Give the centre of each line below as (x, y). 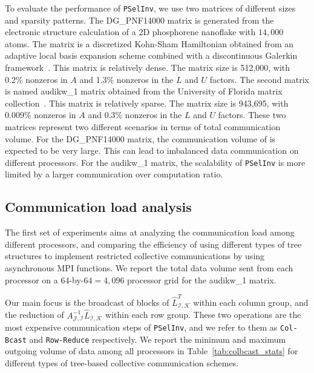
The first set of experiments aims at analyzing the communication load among (150, 232)
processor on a (31, 279)
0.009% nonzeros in (41, 115)
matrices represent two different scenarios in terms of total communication (143, 127)
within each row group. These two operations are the (203, 315)
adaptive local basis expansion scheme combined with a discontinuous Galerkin (151, 55)
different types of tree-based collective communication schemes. (122, 362)
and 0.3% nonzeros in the (135, 115)
